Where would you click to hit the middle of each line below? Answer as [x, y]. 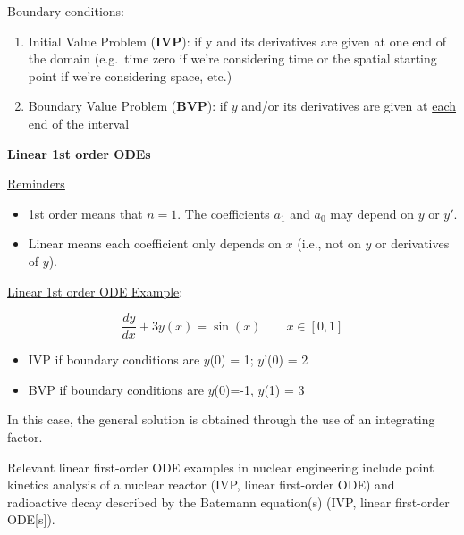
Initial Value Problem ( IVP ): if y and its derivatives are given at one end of [237, 41]
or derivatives [413, 243]
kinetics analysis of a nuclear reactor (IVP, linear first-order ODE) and [201, 485]
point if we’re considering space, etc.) [130, 75]
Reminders [36, 184]
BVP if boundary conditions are [116, 389]
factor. [25, 436]
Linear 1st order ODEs [79, 153]
